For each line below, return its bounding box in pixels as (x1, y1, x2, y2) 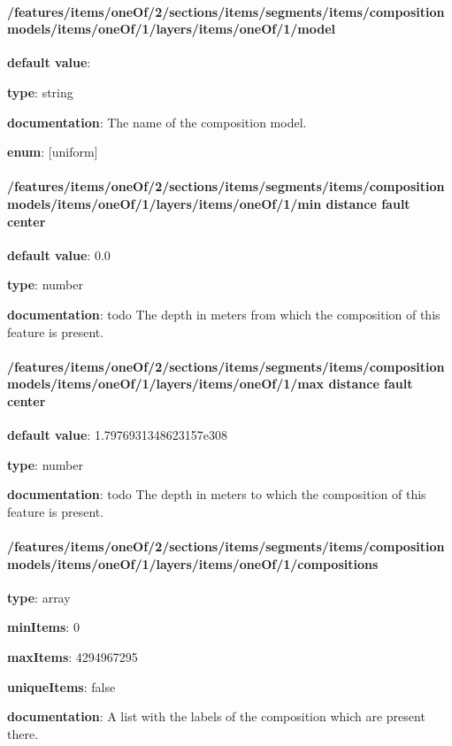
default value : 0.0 (7, 245, 111, 264)
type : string (7, 82, 73, 101)
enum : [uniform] (7, 142, 98, 161)
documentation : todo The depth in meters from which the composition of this (7, 304, 441, 323)
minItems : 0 (7, 618, 80, 636)
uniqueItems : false (7, 677, 116, 696)
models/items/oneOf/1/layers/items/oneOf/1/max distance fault (7, 374, 413, 393)
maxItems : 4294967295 (7, 648, 138, 666)
